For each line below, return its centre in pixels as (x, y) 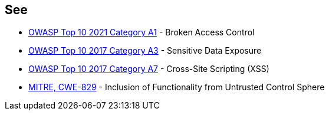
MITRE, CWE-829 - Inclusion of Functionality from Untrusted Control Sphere (177, 87)
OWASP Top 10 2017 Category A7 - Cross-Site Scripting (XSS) (149, 69)
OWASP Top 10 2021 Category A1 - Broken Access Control (142, 32)
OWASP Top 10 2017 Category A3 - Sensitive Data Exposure (145, 51)
